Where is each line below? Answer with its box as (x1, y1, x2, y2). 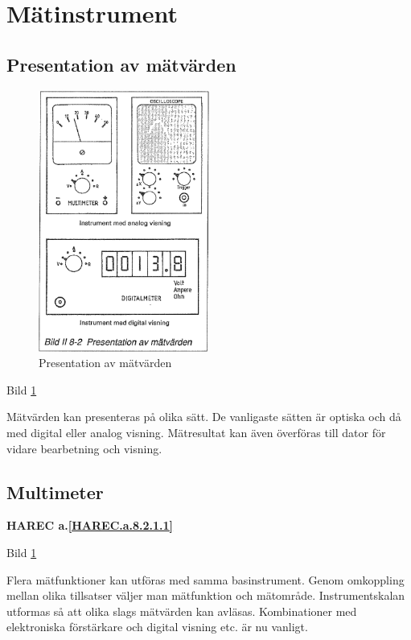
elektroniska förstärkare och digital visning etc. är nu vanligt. (6, 618, 308, 635)
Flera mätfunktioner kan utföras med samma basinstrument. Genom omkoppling (6, 571, 405, 588)
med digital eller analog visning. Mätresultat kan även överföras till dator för (6, 423, 386, 440)
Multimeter (6, 479, 104, 504)
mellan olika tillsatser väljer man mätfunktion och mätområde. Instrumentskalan (6, 587, 405, 604)
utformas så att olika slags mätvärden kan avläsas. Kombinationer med (6, 602, 357, 619)
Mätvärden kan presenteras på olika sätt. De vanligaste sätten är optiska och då (6, 408, 401, 425)
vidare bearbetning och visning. (6, 440, 162, 456)
